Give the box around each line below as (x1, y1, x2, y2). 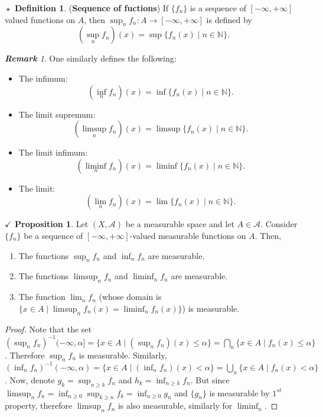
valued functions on (5, 13, 76, 25)
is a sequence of (190, 2, 246, 14)
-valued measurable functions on (129, 229, 246, 241)
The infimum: (18, 72, 68, 84)
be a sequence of (24, 229, 83, 241)
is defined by (206, 13, 252, 25)
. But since (190, 373, 230, 386)
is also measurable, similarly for (118, 399, 233, 412)
